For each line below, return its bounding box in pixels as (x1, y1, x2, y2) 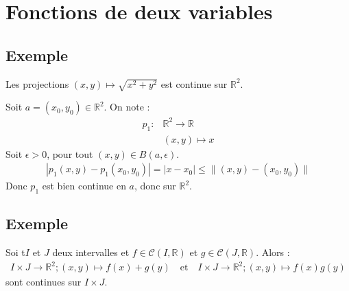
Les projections (5, 76, 69, 91)
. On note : (104, 100, 150, 114)
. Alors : (256, 245, 290, 259)
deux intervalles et (52, 245, 130, 259)
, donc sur (134, 178, 176, 193)
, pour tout (47, 146, 93, 161)
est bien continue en (42, 178, 126, 193)
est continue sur (160, 76, 228, 91)
